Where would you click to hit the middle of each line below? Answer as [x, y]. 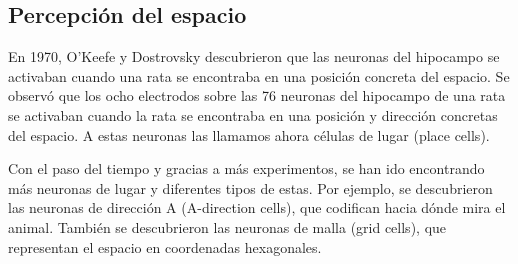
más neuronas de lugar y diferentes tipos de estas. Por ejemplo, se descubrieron [250, 187]
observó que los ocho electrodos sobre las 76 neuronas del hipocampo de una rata [257, 95]
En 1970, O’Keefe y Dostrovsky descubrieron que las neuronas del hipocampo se [254, 56]
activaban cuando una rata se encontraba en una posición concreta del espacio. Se [259, 75]
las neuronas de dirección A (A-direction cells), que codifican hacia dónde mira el [257, 207]
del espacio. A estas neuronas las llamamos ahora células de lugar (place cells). [249, 134]
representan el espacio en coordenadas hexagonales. [165, 246]
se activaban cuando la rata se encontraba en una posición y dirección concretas [253, 114]
